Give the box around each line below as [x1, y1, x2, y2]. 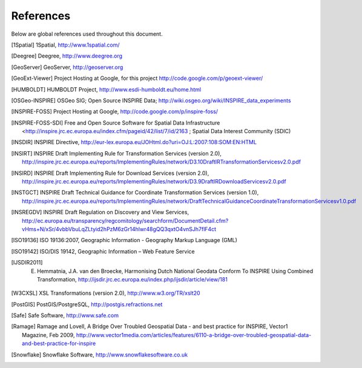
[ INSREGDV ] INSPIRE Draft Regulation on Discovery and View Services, [11, 209, 189, 216]
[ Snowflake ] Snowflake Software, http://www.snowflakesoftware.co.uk [11, 351, 188, 358]
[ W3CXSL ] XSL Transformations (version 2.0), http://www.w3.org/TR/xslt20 [11, 289, 200, 297]
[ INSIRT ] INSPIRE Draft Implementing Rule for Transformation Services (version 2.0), [11, 149, 222, 157]
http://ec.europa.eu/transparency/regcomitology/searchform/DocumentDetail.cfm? [22, 217, 229, 224]
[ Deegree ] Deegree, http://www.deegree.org [11, 52, 123, 60]
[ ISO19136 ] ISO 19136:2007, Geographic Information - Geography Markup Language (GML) [11, 237, 237, 244]
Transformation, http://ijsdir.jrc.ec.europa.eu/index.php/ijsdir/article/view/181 [37, 275, 228, 283]
